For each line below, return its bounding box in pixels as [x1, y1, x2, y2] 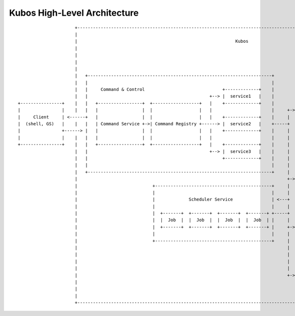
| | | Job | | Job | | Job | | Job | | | [74, 217, 290, 223]
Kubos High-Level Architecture [9, 7, 139, 18]
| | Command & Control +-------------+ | [74, 86, 275, 92]
